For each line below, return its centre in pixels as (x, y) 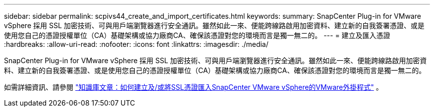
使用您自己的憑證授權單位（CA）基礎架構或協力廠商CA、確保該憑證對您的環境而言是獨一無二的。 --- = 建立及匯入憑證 (197, 35)
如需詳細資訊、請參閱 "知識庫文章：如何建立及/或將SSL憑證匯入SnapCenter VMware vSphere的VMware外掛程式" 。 (193, 87)
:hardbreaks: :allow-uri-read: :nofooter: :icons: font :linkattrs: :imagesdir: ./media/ (136, 44)
